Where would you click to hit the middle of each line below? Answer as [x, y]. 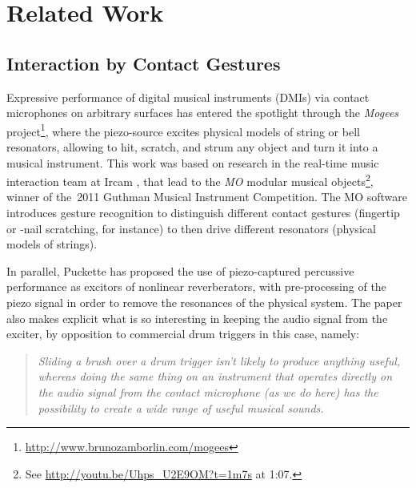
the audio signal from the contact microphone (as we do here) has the [208, 391]
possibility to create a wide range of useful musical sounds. [181, 407]
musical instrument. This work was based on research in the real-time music [193, 162]
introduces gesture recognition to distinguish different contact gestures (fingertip [203, 213]
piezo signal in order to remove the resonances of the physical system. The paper [204, 302]
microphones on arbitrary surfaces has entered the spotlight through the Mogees [203, 113]
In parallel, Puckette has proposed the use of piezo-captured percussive [180, 270]
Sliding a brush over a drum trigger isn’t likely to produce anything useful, [219, 360]
